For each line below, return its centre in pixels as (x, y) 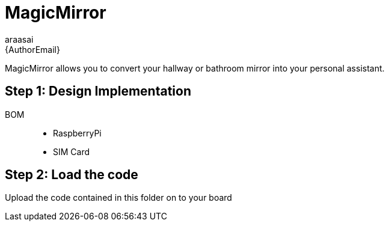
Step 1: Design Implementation (98, 91)
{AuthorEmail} (32, 49)
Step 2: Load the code (72, 175)
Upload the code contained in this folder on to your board (118, 198)
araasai (19, 39)
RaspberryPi (77, 133)
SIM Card (72, 151)
